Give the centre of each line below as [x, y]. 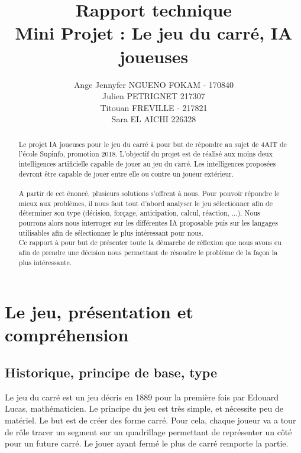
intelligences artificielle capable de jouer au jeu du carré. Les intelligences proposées [147, 163]
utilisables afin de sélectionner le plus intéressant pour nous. [111, 232]
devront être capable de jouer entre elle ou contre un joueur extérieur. [126, 173]
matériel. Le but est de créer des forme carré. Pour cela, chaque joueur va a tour [150, 420]
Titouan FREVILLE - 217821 [154, 107]
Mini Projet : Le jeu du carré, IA [154, 33]
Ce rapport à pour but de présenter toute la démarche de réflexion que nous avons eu [150, 242]
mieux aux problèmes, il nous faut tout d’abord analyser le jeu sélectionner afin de [145, 203]
